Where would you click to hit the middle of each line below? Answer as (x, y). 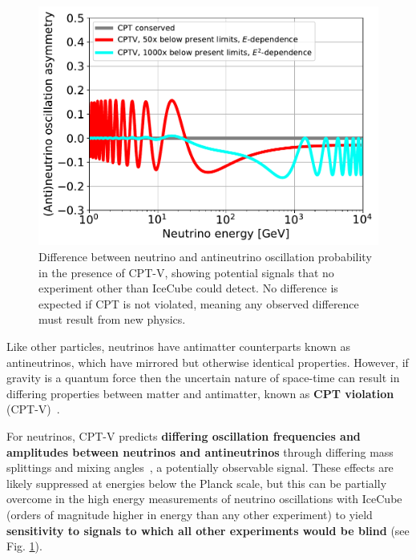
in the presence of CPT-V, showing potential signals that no (186, 272)
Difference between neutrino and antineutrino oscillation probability (205, 257)
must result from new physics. (112, 319)
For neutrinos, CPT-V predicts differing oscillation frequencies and (184, 436)
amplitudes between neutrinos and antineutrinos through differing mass (200, 451)
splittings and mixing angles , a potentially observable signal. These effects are (200, 467)
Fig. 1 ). (24, 546)
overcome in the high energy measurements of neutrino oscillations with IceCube (204, 499)
